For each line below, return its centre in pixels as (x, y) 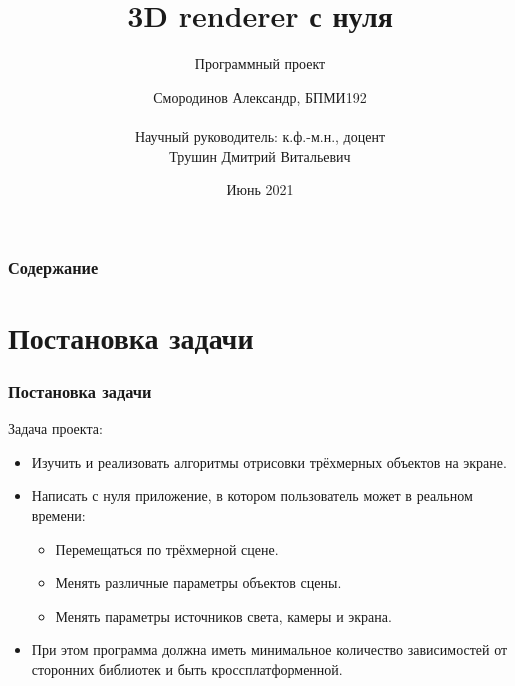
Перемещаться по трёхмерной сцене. (167, 548)
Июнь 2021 (260, 189)
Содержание (53, 266)
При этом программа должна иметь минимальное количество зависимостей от (269, 649)
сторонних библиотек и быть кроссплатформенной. (187, 668)
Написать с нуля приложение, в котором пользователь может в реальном (252, 495)
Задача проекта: (55, 428)
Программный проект (260, 63)
